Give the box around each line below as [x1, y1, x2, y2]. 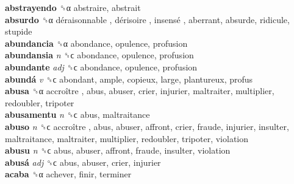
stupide [5, 25, 32, 38]
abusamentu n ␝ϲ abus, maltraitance [5, 108, 150, 121]
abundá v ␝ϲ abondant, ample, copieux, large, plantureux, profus [5, 72, 253, 85]
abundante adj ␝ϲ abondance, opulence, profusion [5, 60, 198, 73]
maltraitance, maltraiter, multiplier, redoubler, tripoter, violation [5, 132, 248, 145]
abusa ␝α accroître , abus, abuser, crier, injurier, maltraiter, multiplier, [5, 84, 274, 97]
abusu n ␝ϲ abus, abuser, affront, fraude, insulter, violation [5, 144, 231, 157]
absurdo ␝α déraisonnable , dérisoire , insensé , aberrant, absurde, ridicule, [5, 13, 290, 26]
